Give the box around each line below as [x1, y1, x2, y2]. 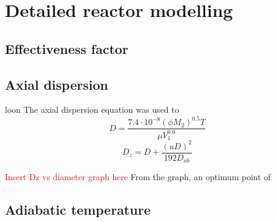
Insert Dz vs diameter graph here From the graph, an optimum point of [5, 170, 271, 183]
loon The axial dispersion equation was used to [5, 103, 179, 116]
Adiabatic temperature [5, 200, 151, 219]
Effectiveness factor [5, 39, 128, 58]
